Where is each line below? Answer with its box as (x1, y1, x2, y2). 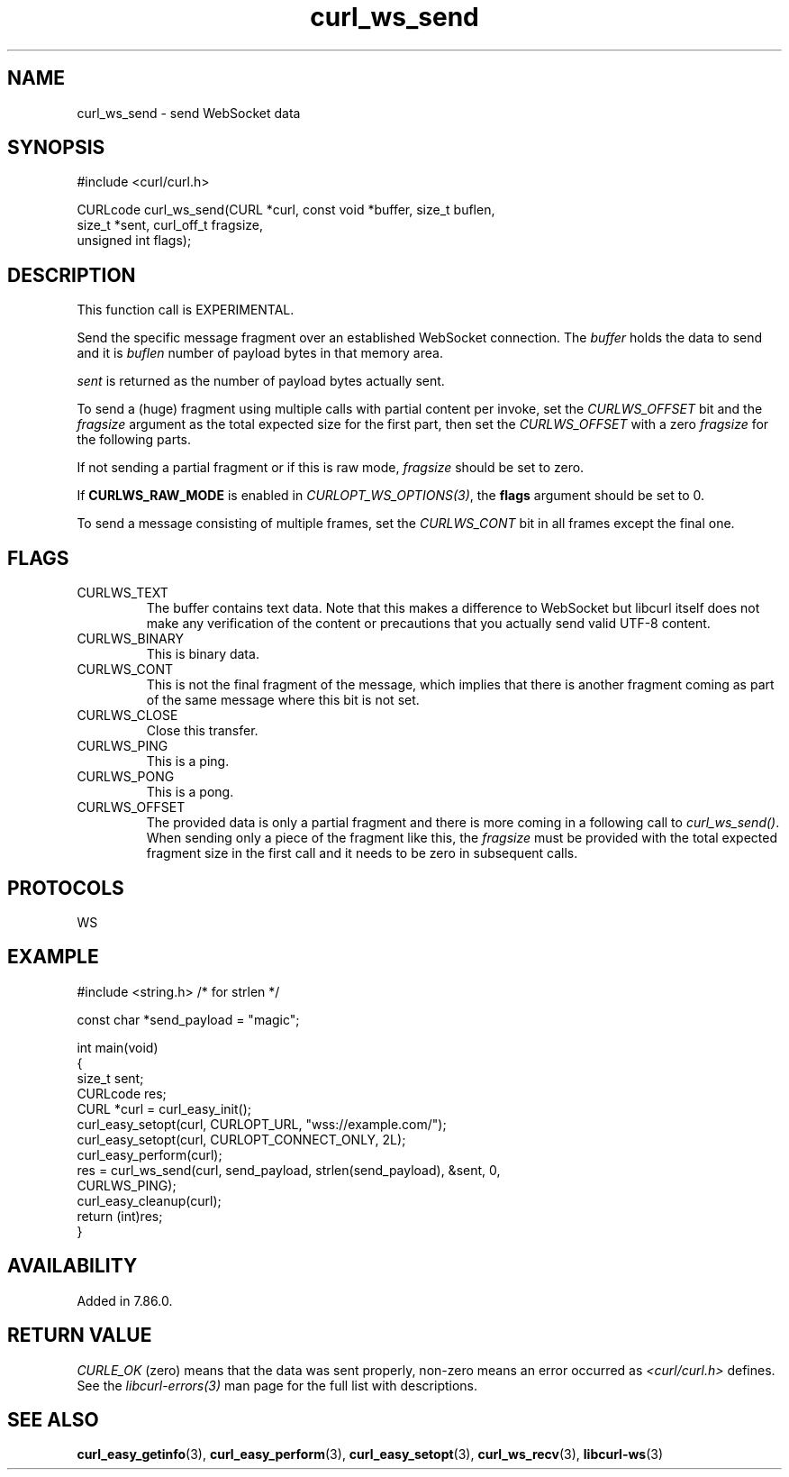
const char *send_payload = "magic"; (77, 1011, 300, 1027)
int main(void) (77, 1039, 159, 1055)
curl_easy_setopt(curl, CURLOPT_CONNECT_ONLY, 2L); (77, 1131, 406, 1147)
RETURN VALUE (7, 1324, 152, 1347)
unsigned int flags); (77, 232, 192, 249)
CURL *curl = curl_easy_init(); (77, 1100, 251, 1117)
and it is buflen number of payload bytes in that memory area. (77, 345, 443, 361)
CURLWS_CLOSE (77, 707, 178, 724)
